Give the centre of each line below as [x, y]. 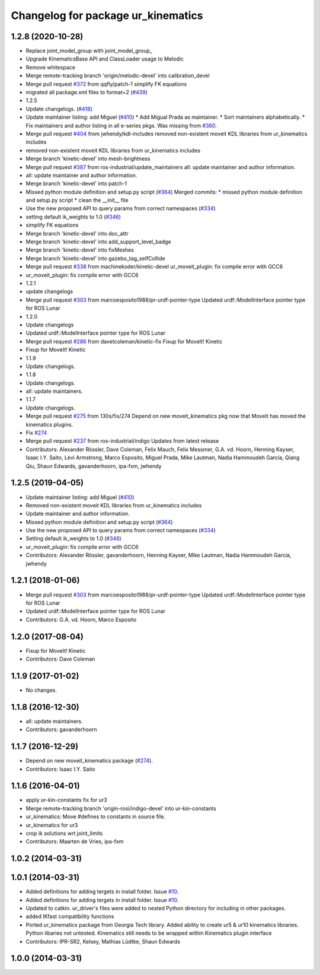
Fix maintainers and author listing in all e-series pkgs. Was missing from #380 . [121, 125]
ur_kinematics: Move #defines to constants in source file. [96, 817]
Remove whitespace [50, 67]
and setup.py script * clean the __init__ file [77, 200]
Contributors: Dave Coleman [60, 659]
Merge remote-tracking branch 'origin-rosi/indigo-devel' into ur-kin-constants [121, 808]
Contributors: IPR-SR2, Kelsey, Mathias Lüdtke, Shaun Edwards [103, 941]
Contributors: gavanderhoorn [61, 729]
